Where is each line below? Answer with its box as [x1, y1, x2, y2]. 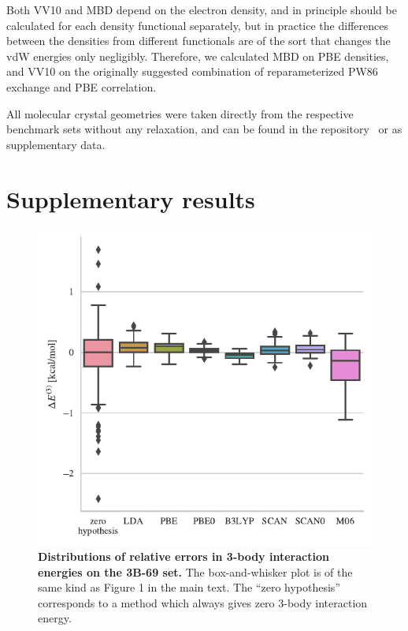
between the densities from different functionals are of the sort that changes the [6, 32, 391, 49]
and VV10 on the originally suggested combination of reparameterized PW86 [6, 63, 378, 80]
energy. [38, 610, 72, 626]
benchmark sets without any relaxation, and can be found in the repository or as [6, 121, 402, 137]
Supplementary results [6, 182, 255, 215]
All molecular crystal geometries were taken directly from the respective [6, 105, 354, 121]
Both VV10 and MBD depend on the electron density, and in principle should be [6, 2, 397, 17]
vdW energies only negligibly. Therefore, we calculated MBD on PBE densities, [6, 47, 389, 64]
